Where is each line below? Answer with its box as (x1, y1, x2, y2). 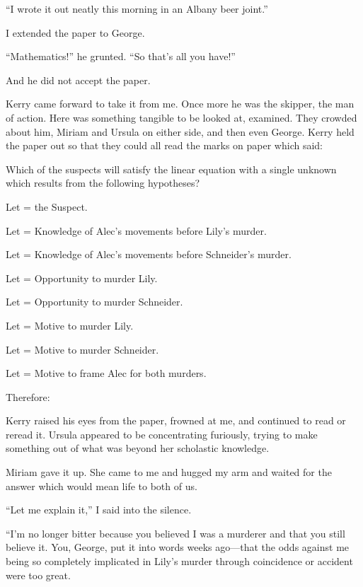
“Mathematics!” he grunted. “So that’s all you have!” (6, 49, 236, 64)
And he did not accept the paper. (6, 72, 151, 87)
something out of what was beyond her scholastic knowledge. (6, 441, 270, 455)
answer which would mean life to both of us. (6, 478, 197, 493)
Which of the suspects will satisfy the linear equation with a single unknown (6, 161, 337, 176)
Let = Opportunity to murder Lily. (6, 270, 158, 285)
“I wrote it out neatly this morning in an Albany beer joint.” (6, 1, 268, 16)
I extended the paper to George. (6, 25, 145, 40)
